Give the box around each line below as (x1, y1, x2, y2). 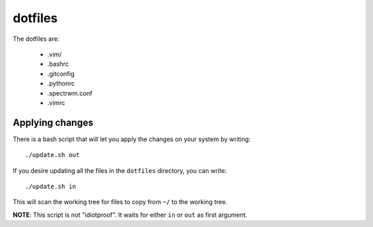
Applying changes (12, 116, 93, 128)
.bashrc (47, 60, 69, 69)
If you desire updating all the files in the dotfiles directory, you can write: (12, 166, 227, 174)
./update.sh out (25, 151, 80, 159)
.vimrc (47, 98, 66, 107)
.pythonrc (47, 80, 75, 88)
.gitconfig (47, 69, 75, 78)
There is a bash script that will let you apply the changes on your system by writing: (12, 135, 251, 143)
